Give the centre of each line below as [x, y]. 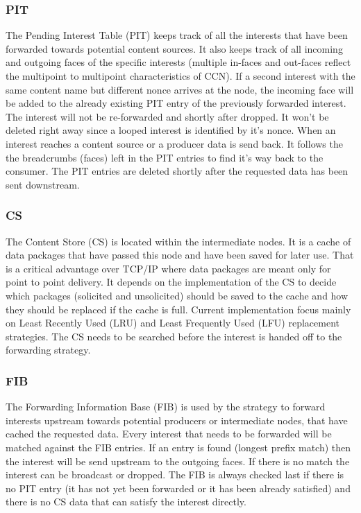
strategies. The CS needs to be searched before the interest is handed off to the [174, 336]
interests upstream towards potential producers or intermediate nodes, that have [177, 420]
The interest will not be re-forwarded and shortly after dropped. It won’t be [167, 116]
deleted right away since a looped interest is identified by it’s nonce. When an [171, 130]
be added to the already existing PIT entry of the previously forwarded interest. [176, 103]
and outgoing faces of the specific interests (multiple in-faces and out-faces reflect [178, 62]
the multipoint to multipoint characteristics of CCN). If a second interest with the [180, 76]
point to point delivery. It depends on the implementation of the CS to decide [171, 282]
